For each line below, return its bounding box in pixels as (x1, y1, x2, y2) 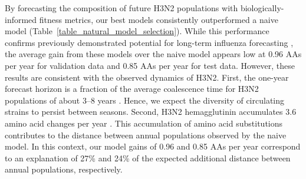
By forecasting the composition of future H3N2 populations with (5, 2, 238, 14)
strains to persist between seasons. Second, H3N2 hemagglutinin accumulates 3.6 (5, 105, 297, 118)
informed (5, 13, 37, 25)
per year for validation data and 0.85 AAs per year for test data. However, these (5, 59, 295, 71)
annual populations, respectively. (5, 163, 123, 175)
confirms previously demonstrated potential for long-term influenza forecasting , (5, 36, 294, 48)
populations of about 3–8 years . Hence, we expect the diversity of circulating (5, 94, 285, 106)
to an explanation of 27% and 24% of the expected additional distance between (5, 151, 291, 164)
